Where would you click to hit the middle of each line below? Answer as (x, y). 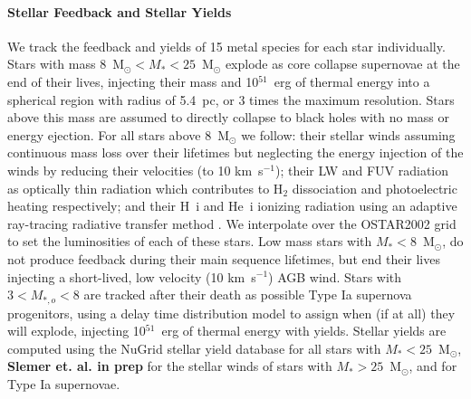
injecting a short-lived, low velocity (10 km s (132, 276)
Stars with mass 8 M (66, 64)
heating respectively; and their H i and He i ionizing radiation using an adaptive (232, 206)
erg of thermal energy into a (352, 81)
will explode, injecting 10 (77, 331)
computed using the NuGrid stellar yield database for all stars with (194, 348)
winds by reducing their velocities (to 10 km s (135, 170)
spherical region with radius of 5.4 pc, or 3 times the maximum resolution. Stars (231, 99)
